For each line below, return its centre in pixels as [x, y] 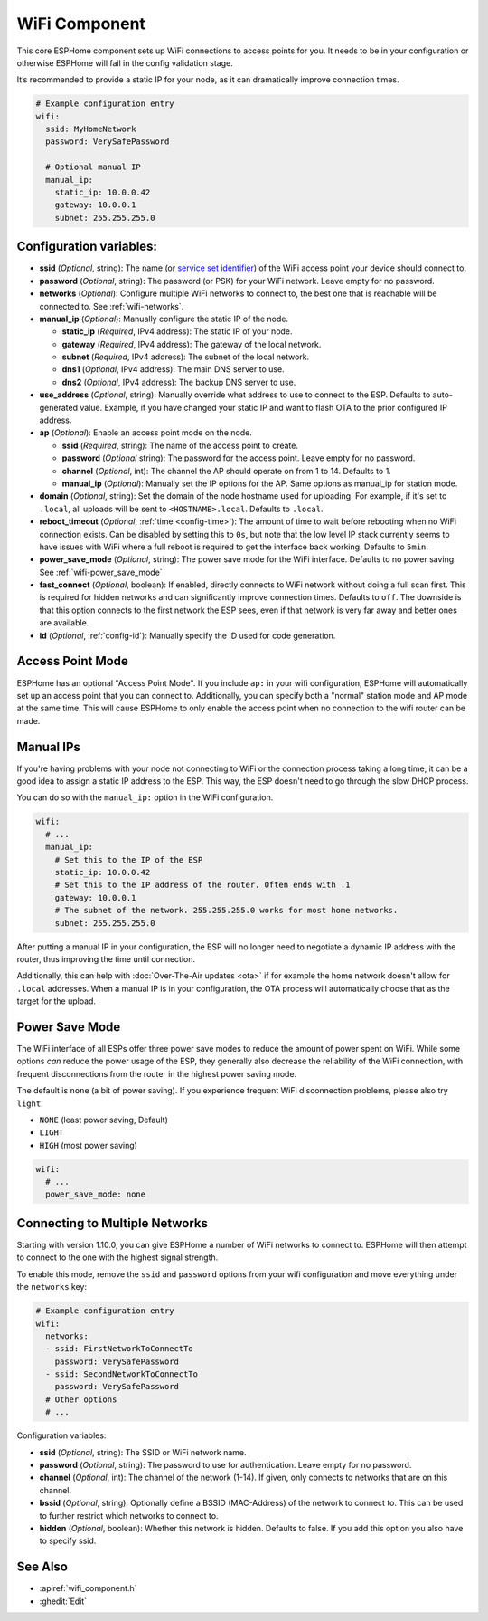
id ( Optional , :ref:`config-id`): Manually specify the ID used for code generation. [188, 635]
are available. [64, 623]
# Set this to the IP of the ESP [129, 859]
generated [59, 407]
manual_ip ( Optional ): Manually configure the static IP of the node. [164, 319]
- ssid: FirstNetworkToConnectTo [119, 1349]
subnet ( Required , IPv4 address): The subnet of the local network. [186, 357]
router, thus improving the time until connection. [106, 958]
